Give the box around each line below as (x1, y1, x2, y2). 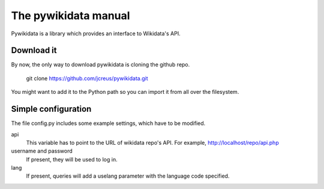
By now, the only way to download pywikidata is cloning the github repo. (11, 61, 190, 68)
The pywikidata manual (11, 9, 130, 22)
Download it (11, 45, 57, 56)
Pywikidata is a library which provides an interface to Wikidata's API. (11, 30, 181, 37)
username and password (11, 147, 73, 155)
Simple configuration (11, 104, 92, 114)
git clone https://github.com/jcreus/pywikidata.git (26, 75, 148, 82)
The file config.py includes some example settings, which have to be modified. (11, 120, 206, 127)
